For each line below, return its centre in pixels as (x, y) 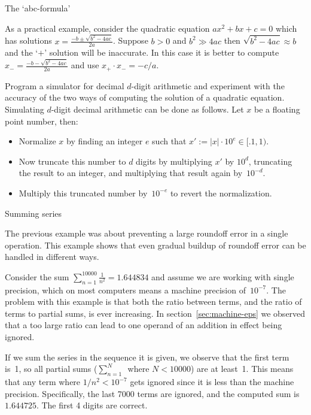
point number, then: (42, 121)
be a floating (277, 109)
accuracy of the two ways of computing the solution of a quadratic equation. (145, 97)
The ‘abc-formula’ (38, 8)
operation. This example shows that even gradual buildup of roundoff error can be (155, 245)
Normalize (37, 141)
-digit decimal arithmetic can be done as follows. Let (147, 109)
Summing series (33, 213)
